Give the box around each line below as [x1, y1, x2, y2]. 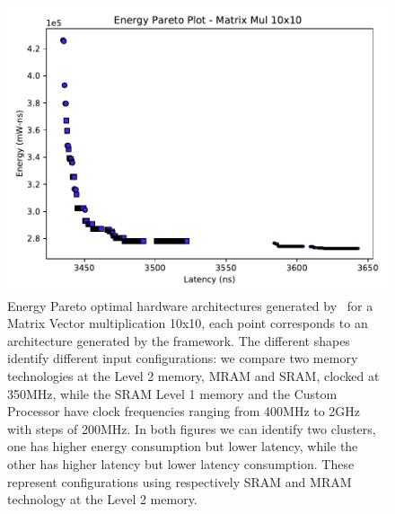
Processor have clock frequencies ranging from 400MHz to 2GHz [7, 402, 361, 421]
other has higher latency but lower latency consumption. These [7, 454, 355, 473]
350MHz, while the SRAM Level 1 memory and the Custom [7, 384, 338, 403]
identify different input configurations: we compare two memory [7, 349, 358, 368]
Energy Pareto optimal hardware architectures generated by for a [7, 296, 373, 315]
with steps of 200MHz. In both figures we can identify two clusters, [7, 419, 376, 438]
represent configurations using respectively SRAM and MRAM [7, 472, 352, 491]
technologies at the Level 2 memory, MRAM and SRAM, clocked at [7, 366, 380, 385]
